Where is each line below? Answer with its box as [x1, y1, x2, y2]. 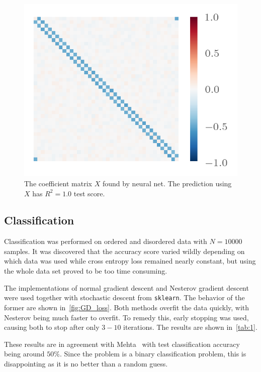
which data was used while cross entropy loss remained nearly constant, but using [4, 256, 256, 266]
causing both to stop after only [4, 322, 100, 332]
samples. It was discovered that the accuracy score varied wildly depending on [4, 245, 245, 256]
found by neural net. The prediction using [102, 178, 232, 188]
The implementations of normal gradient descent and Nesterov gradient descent [4, 282, 249, 293]
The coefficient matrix [24, 178, 92, 188]
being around [4, 348, 45, 359]
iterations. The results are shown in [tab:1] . [123, 322, 257, 332]
